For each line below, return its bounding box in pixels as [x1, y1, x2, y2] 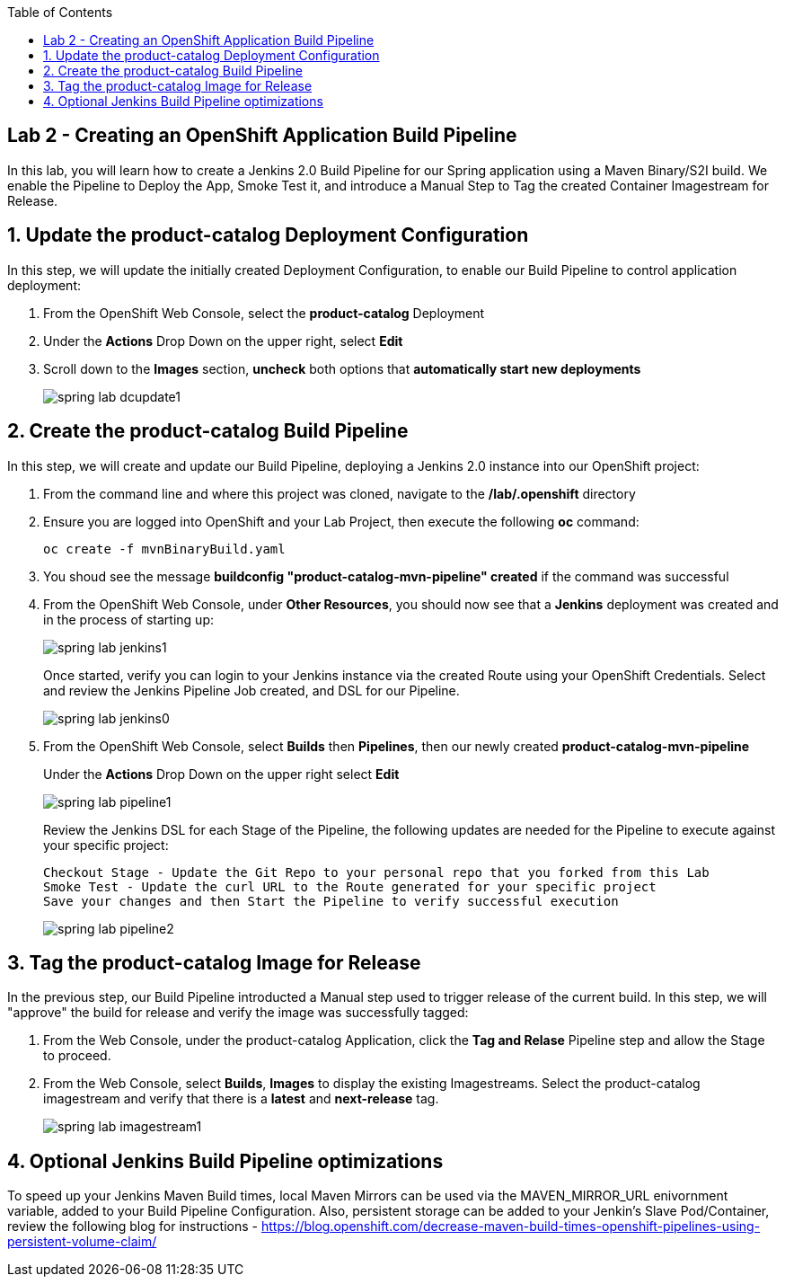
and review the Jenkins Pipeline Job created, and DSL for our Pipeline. [43, 682, 460, 698]
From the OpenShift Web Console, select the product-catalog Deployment [43, 305, 485, 321]
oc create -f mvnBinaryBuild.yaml [43, 541, 286, 556]
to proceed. [43, 1048, 111, 1064]
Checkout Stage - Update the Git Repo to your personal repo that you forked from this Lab [43, 864, 710, 880]
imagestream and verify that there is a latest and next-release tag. [43, 1091, 439, 1107]
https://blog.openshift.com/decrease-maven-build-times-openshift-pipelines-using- [260, 1218, 761, 1235]
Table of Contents [7, 4, 113, 20]
